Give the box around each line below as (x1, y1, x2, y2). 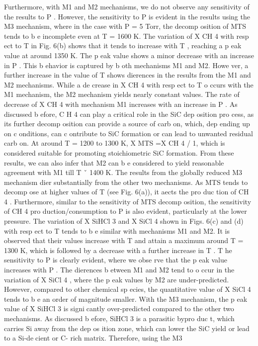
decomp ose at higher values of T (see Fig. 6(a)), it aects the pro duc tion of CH (4, 186, 249, 197)
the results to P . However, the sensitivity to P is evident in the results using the (4, 11, 250, 21)
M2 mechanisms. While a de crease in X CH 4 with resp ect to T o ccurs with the (4, 79, 254, 89)
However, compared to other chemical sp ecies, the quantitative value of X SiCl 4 (4, 284, 251, 294)
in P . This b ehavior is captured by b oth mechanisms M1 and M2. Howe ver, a (4, 60, 249, 70)
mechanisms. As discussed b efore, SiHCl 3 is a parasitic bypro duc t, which (4, 313, 235, 323)
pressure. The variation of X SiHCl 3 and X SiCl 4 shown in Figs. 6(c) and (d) (4, 216, 244, 226)
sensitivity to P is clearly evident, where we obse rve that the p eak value (4, 255, 227, 265)
